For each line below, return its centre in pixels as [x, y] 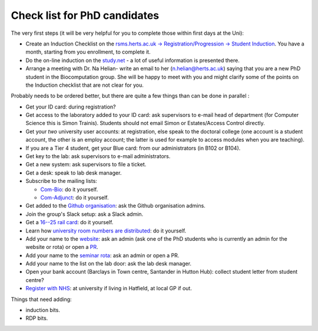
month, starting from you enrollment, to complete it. [88, 52]
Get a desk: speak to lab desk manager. [74, 173]
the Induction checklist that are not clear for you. [85, 85]
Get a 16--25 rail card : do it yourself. [69, 222]
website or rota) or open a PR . [62, 247]
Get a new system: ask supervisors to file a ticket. [86, 165]
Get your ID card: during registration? [71, 107]
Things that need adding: [41, 299]
